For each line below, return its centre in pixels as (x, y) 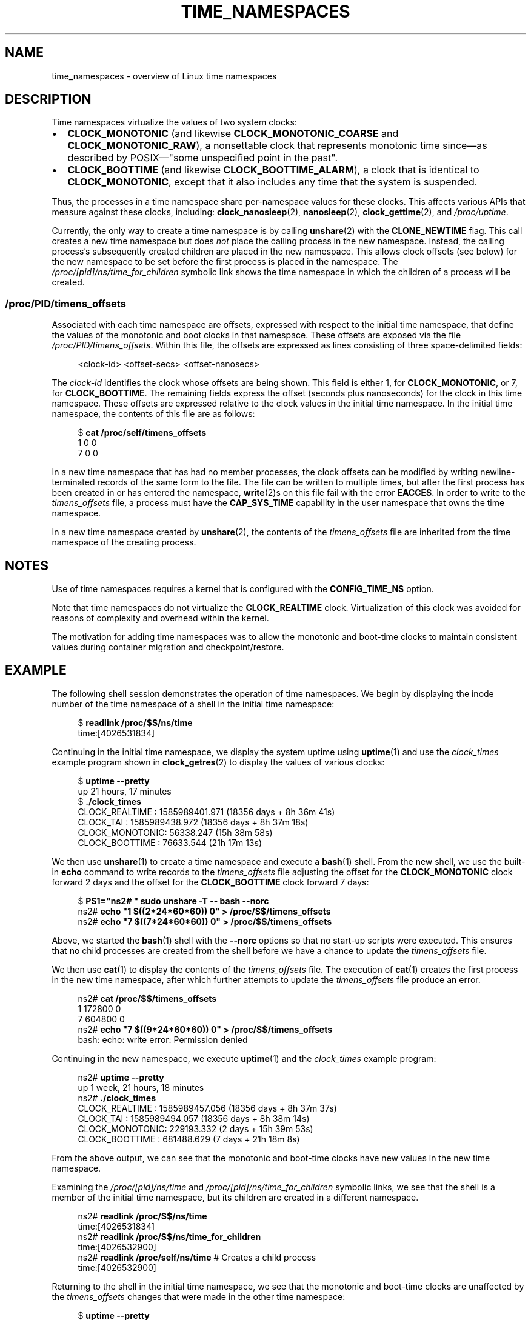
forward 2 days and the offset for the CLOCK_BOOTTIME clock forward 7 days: (210, 882)
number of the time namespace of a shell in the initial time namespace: (193, 704)
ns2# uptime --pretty (121, 1077)
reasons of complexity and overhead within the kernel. (160, 618)
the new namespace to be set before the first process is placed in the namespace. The (225, 262)
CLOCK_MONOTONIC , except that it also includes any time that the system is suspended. (272, 182)
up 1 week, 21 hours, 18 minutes (141, 1087)
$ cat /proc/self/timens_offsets (142, 433)
